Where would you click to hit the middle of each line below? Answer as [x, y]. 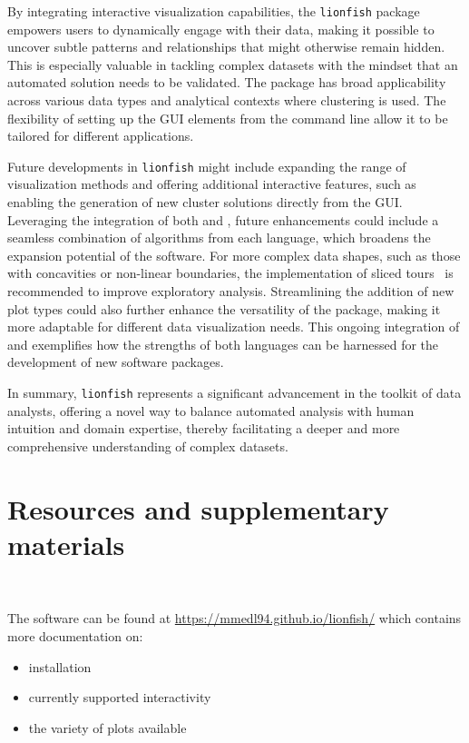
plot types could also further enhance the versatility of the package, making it [224, 308]
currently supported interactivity [120, 697]
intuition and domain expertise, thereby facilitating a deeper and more [204, 428]
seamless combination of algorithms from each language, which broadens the [219, 238]
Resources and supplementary [198, 508]
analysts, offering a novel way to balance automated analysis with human [211, 410]
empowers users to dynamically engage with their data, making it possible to [221, 29]
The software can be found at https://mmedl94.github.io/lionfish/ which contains [234, 618]
